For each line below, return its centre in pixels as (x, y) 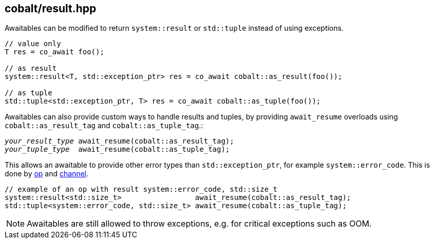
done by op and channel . (47, 174)
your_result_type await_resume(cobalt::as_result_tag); (119, 141)
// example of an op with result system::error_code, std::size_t (141, 189)
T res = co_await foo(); (54, 52)
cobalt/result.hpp (51, 8)
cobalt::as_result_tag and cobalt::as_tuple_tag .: (104, 126)
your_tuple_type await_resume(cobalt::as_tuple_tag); (117, 149)
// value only (33, 44)
